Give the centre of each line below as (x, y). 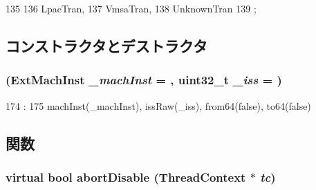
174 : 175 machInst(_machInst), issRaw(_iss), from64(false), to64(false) (158, 105)
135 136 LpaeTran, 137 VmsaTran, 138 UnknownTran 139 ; (131, 8)
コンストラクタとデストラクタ (106, 45)
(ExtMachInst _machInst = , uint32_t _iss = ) (144, 80)
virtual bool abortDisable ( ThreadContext (126, 177)
